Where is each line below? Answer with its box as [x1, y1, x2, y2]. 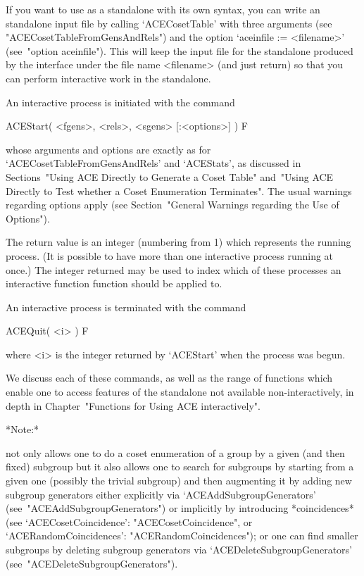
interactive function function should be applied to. [6, 276, 222, 291]
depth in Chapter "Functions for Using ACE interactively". [6, 398, 261, 413]
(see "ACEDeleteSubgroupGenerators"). [6, 556, 178, 570]
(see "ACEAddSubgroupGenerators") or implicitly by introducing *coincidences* [6, 501, 354, 515]
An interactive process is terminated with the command [6, 299, 246, 314]
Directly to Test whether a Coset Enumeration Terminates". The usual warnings [6, 183, 352, 198]
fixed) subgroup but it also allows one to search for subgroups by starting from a [6, 459, 354, 474]
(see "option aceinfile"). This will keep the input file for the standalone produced [6, 43, 353, 58]
